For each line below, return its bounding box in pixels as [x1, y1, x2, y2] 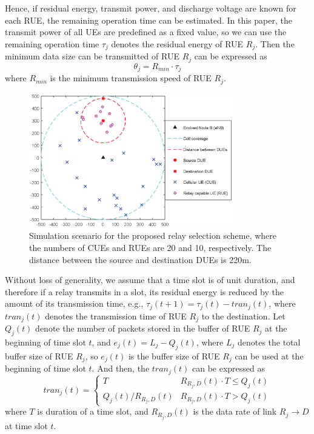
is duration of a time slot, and [37, 405, 149, 418]
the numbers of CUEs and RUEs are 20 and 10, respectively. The [29, 241, 272, 253]
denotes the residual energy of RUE [111, 37, 244, 50]
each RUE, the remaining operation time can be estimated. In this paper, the [5, 13, 292, 26]
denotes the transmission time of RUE [45, 309, 187, 322]
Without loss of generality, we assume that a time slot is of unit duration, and [5, 273, 295, 286]
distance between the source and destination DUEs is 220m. [29, 253, 252, 265]
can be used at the [235, 349, 304, 362]
